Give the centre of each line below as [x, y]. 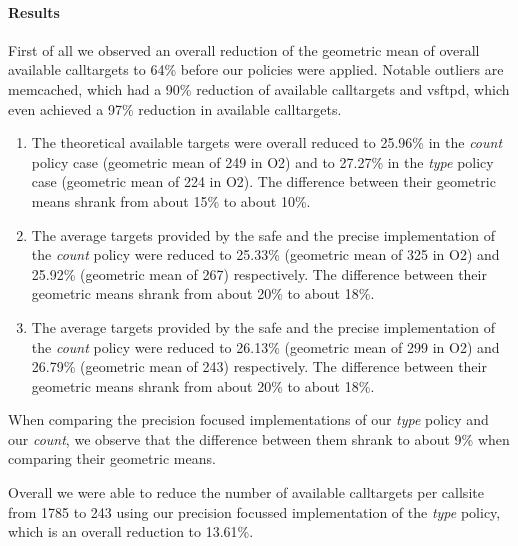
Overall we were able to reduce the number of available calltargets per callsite [246, 492]
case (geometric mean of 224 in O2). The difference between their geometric [263, 181]
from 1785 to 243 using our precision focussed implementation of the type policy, [254, 511]
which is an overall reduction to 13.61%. [131, 531]
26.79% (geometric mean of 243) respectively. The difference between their [259, 366]
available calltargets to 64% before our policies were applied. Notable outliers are [256, 69]
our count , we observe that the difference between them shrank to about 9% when [259, 438]
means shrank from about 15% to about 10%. [171, 200]
